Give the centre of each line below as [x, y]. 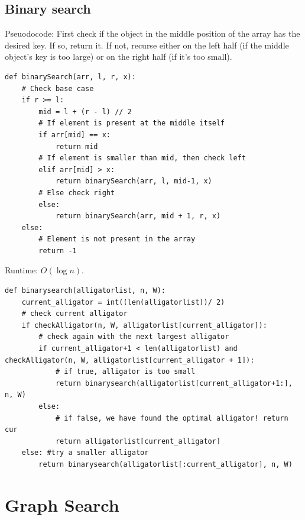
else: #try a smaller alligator [85, 453]
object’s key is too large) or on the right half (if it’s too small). [119, 56]
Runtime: [22, 270]
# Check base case [58, 88]
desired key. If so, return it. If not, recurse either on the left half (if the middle [147, 45]
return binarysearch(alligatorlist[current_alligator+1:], [174, 383]
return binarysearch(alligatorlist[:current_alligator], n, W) [166, 464]
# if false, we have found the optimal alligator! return [172, 418]
